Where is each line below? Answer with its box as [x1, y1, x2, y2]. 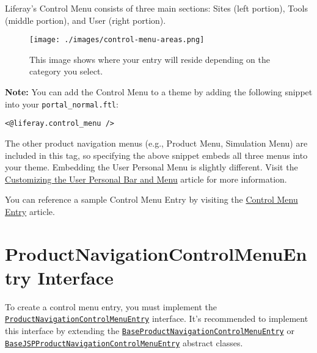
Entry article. [5, 205, 55, 217]
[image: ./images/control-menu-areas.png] [29, 35, 205, 45]
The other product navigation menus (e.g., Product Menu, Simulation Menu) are [5, 136, 308, 149]
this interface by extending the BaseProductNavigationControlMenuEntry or [5, 324, 294, 337]
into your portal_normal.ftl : [5, 97, 118, 110]
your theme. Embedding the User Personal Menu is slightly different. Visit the [5, 161, 298, 173]
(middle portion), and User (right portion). [5, 13, 166, 26]
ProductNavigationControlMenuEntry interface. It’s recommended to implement [5, 312, 308, 325]
